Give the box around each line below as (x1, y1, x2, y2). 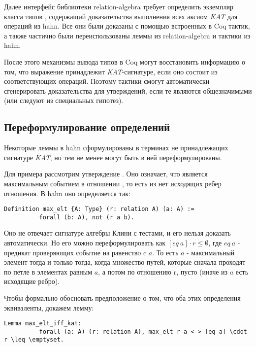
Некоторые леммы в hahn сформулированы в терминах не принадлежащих (4, 142, 228, 153)
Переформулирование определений (4, 119, 170, 135)
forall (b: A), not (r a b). (39, 213, 134, 221)
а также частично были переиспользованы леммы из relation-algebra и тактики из (4, 30, 251, 40)
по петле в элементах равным (4, 266, 93, 277)
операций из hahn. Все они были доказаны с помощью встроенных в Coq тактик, (4, 21, 250, 31)
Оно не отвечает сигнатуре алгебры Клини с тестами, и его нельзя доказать (4, 228, 231, 238)
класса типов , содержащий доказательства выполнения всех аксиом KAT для (4, 11, 238, 21)
